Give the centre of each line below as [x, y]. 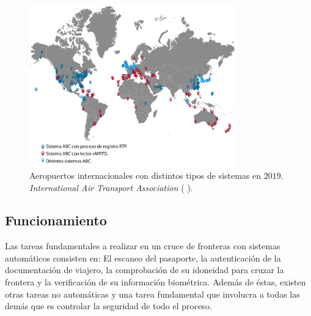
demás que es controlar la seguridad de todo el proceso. [108, 306]
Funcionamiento [56, 220]
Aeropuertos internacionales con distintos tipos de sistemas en [145, 175]
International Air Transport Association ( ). [111, 187]
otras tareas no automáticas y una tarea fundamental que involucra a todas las [152, 294]
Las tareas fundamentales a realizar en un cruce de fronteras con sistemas [143, 246]
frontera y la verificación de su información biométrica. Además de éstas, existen [155, 282]
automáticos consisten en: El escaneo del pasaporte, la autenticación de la [143, 258]
